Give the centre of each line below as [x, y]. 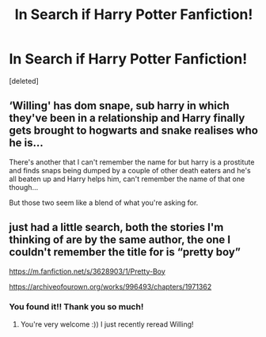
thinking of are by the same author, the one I [120, 240]
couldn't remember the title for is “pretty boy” [125, 252]
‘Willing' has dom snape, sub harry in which [120, 106]
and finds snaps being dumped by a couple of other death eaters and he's [130, 170]
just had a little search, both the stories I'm [116, 227]
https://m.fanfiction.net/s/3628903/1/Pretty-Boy [87, 271]
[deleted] [24, 81]
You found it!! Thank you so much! [76, 307]
